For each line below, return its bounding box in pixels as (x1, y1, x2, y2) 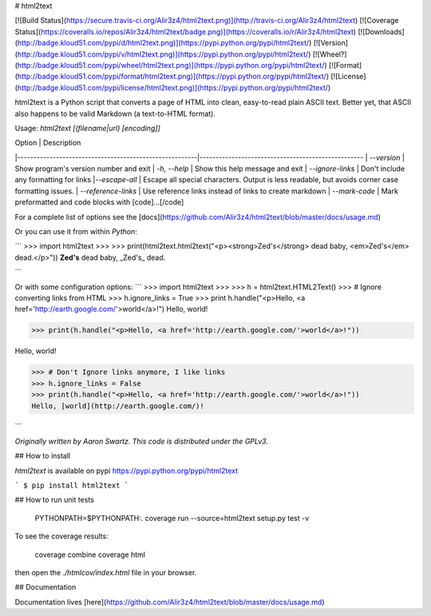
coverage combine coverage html (34, 550, 145, 559)
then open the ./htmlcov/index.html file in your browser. (14, 568, 197, 577)
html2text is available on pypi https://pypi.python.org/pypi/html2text (14, 466, 239, 475)
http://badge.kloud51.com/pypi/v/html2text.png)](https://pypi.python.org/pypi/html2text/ (17, 49, 309, 59)
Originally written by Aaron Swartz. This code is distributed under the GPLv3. (14, 436, 269, 446)
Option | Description (14, 138, 81, 148)
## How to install (14, 451, 71, 461)
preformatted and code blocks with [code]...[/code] (14, 197, 184, 207)
